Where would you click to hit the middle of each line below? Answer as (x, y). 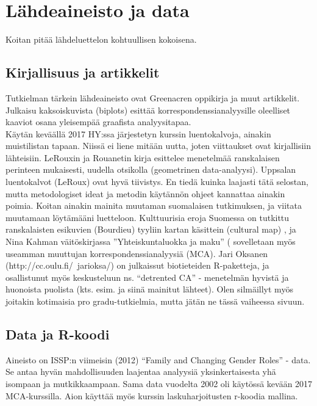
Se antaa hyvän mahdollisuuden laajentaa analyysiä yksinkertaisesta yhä (141, 372)
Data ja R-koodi (58, 334)
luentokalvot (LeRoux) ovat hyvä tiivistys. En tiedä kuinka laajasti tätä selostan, (157, 182)
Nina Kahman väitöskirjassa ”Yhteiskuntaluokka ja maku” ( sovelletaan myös (151, 241)
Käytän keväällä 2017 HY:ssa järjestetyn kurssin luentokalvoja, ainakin (138, 133)
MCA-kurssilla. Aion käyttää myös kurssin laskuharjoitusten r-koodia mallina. (152, 395)
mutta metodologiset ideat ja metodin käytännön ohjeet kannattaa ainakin (145, 193)
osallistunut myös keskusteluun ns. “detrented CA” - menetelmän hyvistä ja (147, 277)
